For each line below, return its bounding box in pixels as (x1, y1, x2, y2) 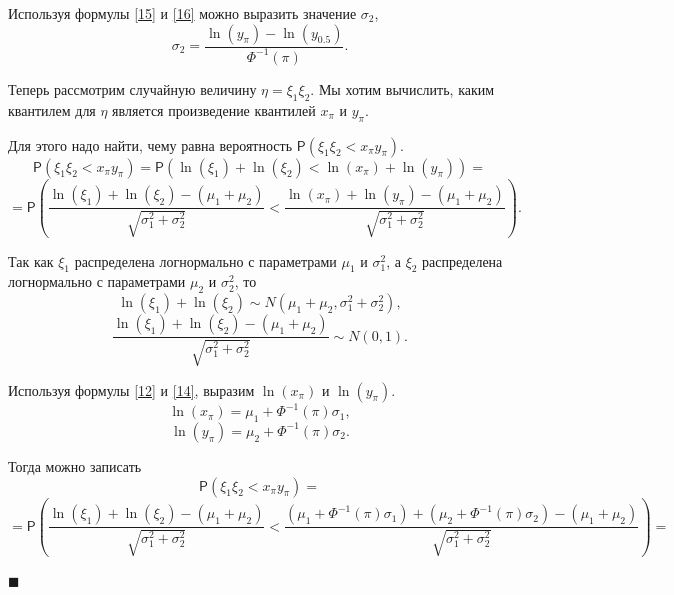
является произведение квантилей (112, 99, 316, 120)
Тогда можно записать (8, 455, 142, 476)
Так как (8, 250, 54, 271)
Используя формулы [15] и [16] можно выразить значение (8, 3, 357, 23)
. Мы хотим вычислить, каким (310, 78, 495, 99)
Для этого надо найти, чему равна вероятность (8, 134, 293, 155)
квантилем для (8, 99, 96, 120)
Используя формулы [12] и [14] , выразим (8, 379, 255, 400)
